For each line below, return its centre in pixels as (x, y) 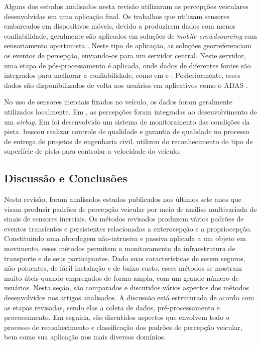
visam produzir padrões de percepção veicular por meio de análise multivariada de (130, 209)
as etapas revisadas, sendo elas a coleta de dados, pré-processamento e (112, 307)
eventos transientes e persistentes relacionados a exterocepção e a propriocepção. (128, 228)
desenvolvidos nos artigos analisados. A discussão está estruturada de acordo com (129, 298)
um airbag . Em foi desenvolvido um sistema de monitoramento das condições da (127, 121)
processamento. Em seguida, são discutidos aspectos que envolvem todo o (117, 317)
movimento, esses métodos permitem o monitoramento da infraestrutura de (120, 248)
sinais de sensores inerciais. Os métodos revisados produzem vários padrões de (124, 219)
